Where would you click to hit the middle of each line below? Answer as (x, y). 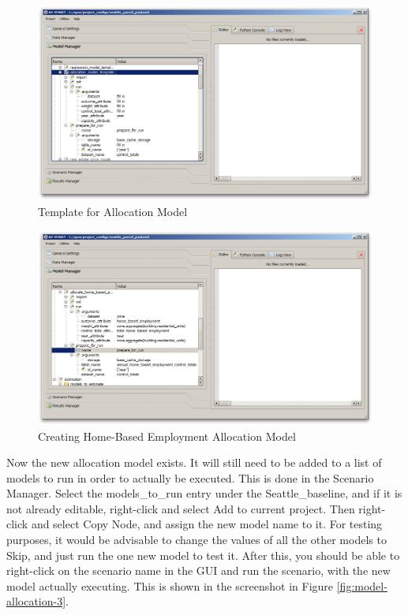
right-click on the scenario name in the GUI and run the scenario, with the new (198, 570)
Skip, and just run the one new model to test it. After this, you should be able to (203, 555)
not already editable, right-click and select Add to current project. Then (181, 508)
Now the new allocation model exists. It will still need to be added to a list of (194, 462)
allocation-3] (36, 601)
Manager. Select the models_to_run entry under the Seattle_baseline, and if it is (204, 493)
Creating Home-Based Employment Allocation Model (167, 436)
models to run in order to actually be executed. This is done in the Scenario (190, 477)
